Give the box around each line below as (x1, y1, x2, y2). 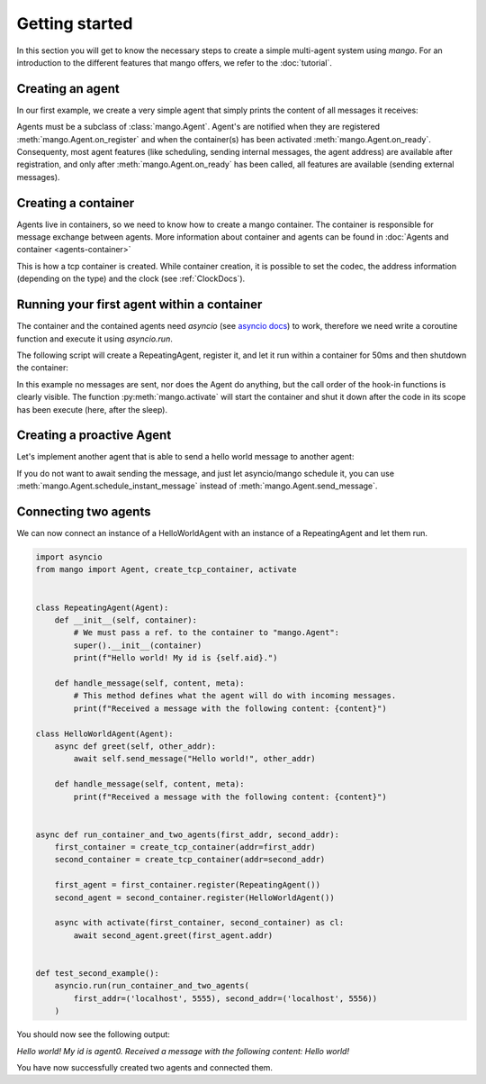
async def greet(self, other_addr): (54, 741, 216, 752)
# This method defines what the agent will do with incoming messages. (73, 690, 397, 701)
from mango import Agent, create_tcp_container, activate (35, 564, 297, 575)
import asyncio (35, 552, 103, 562)
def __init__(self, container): (54, 615, 198, 625)
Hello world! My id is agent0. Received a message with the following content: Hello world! (16, 1045, 350, 1056)
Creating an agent (16, 81, 121, 96)
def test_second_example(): (35, 968, 159, 978)
